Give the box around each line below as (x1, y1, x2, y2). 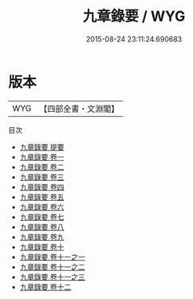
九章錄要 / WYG (82, 7, 186, 26)
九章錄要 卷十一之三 (19, 272, 85, 281)
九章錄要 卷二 (19, 161, 65, 172)
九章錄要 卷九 (19, 232, 65, 241)
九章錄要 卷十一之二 (19, 261, 85, 272)
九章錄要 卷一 (19, 152, 65, 161)
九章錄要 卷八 (19, 221, 65, 232)
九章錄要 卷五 (19, 192, 65, 201)
